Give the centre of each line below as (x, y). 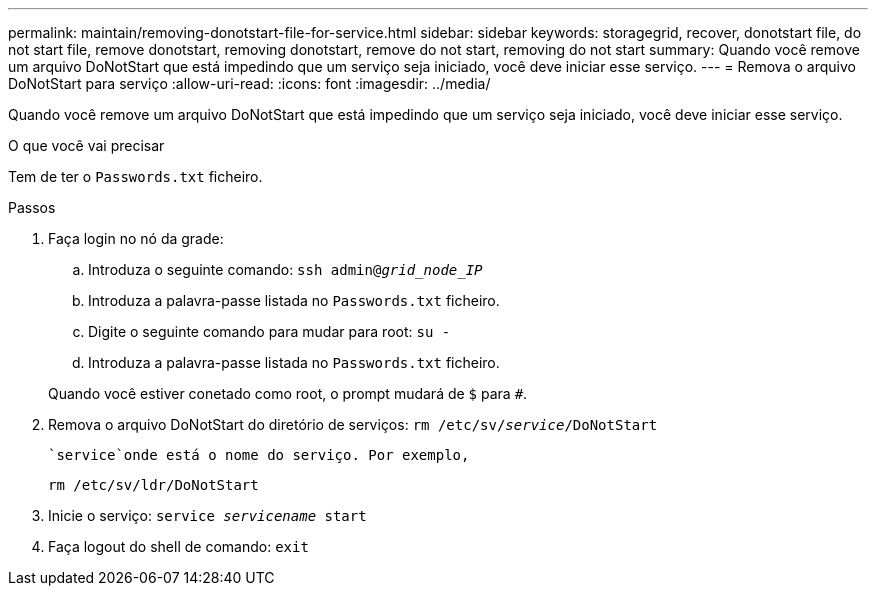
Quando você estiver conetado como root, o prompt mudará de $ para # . (288, 393)
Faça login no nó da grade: (136, 238)
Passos (32, 207)
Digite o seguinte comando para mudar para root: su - (269, 331)
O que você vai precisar (86, 145)
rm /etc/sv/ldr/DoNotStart (153, 485)
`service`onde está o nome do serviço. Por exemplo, (259, 455)
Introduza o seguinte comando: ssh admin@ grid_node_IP (285, 269)
